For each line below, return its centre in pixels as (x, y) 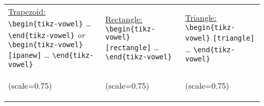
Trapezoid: (27, 11)
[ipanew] (25, 55)
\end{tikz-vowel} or (47, 35)
